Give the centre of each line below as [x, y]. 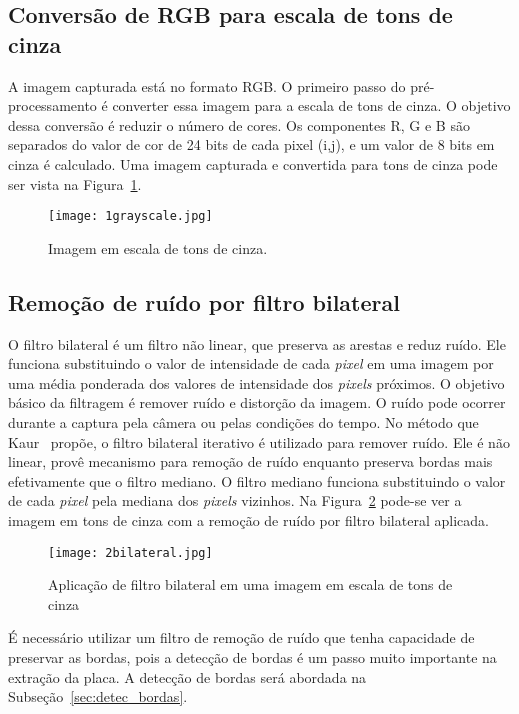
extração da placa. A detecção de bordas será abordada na [187, 676]
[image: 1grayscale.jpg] [130, 216]
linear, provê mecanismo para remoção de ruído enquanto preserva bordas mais [250, 461]
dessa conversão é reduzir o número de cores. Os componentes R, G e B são [239, 124]
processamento [52, 105]
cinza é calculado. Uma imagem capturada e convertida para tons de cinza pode [253, 163]
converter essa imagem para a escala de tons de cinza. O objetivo [311, 105]
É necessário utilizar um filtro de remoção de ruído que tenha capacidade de [241, 637]
